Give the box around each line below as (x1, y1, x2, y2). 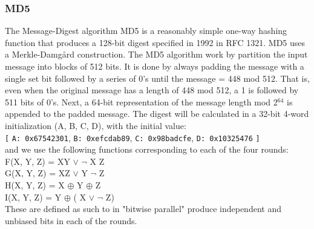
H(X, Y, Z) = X (5, 179, 65, 191)
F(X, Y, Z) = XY (5, 154, 70, 167)
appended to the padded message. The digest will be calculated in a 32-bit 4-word (5, 107, 309, 120)
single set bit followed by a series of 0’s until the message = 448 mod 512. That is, (5, 71, 310, 84)
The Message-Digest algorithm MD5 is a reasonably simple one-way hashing (5, 24, 287, 37)
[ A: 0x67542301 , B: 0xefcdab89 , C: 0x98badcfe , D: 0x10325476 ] (5, 131, 260, 144)
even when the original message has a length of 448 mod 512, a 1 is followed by (5, 84, 299, 96)
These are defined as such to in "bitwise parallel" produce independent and (5, 202, 281, 215)
